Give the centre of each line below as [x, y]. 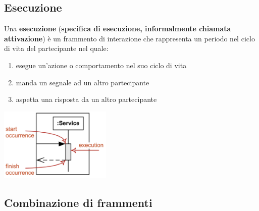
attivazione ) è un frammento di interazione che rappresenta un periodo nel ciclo [129, 38]
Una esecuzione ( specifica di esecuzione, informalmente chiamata [118, 29]
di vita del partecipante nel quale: [56, 48]
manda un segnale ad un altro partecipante [83, 82]
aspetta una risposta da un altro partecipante [86, 99]
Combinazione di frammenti [78, 202]
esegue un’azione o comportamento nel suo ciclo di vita [101, 65]
